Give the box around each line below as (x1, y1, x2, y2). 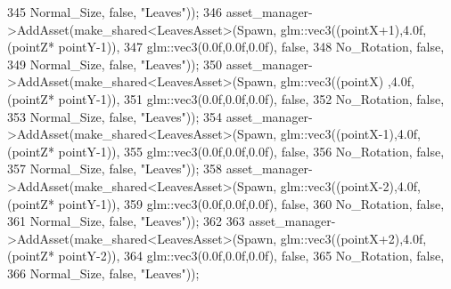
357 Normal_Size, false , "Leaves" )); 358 (7, 159, 223, 178)
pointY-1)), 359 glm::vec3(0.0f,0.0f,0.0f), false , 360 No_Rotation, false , (58, 194, 445, 213)
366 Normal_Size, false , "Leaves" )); (7, 263, 200, 282)
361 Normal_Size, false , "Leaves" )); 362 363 (7, 212, 245, 230)
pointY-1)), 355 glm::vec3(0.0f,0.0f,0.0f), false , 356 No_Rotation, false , (58, 141, 445, 160)
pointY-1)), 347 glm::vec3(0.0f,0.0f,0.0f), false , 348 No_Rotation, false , (58, 37, 445, 56)
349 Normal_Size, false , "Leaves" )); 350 (7, 54, 223, 73)
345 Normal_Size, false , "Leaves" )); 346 (7, 3, 223, 20)
